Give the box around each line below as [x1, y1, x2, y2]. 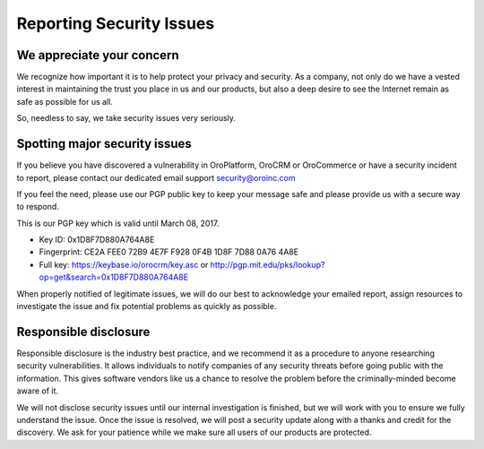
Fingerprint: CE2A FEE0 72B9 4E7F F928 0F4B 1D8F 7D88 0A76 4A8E [39, 246, 299, 257]
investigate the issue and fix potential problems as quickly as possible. [16, 301, 277, 312]
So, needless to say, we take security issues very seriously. [16, 113, 237, 124]
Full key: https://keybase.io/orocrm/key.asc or [39, 259, 209, 270]
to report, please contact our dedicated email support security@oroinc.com [16, 172, 296, 183]
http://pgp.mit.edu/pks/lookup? [210, 259, 325, 270]
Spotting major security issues [16, 136, 192, 151]
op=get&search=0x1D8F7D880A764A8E [39, 272, 188, 282]
